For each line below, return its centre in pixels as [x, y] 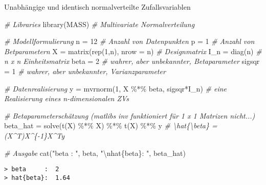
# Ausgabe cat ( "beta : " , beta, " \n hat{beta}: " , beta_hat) [95, 153]
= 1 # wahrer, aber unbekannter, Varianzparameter [85, 71]
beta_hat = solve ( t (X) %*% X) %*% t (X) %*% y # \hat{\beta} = [111, 125]
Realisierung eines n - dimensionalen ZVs [67, 98]
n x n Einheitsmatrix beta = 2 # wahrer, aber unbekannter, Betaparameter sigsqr [132, 61]
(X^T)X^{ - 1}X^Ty [34, 135]
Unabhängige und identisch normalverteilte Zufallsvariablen [97, 7]
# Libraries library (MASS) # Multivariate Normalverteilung [99, 24]
